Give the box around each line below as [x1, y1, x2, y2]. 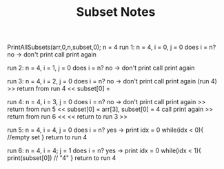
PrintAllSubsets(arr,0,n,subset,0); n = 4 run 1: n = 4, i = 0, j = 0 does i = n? [7, 43, 216, 52]
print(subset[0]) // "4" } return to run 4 [7, 154, 116, 162]
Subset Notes [76, 4, 156, 20]
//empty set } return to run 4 [7, 133, 88, 141]
